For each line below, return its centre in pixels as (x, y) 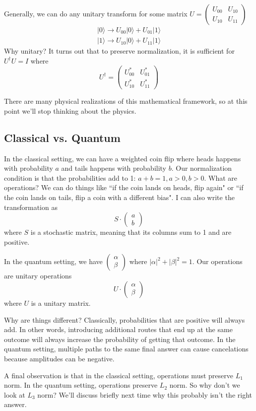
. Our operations (217, 261)
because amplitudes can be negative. (59, 358)
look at (15, 394)
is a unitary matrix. (61, 303)
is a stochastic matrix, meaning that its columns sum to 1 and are (131, 232)
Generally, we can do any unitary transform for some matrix (96, 13)
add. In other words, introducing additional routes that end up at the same (118, 329)
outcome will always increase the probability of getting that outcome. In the (120, 339)
